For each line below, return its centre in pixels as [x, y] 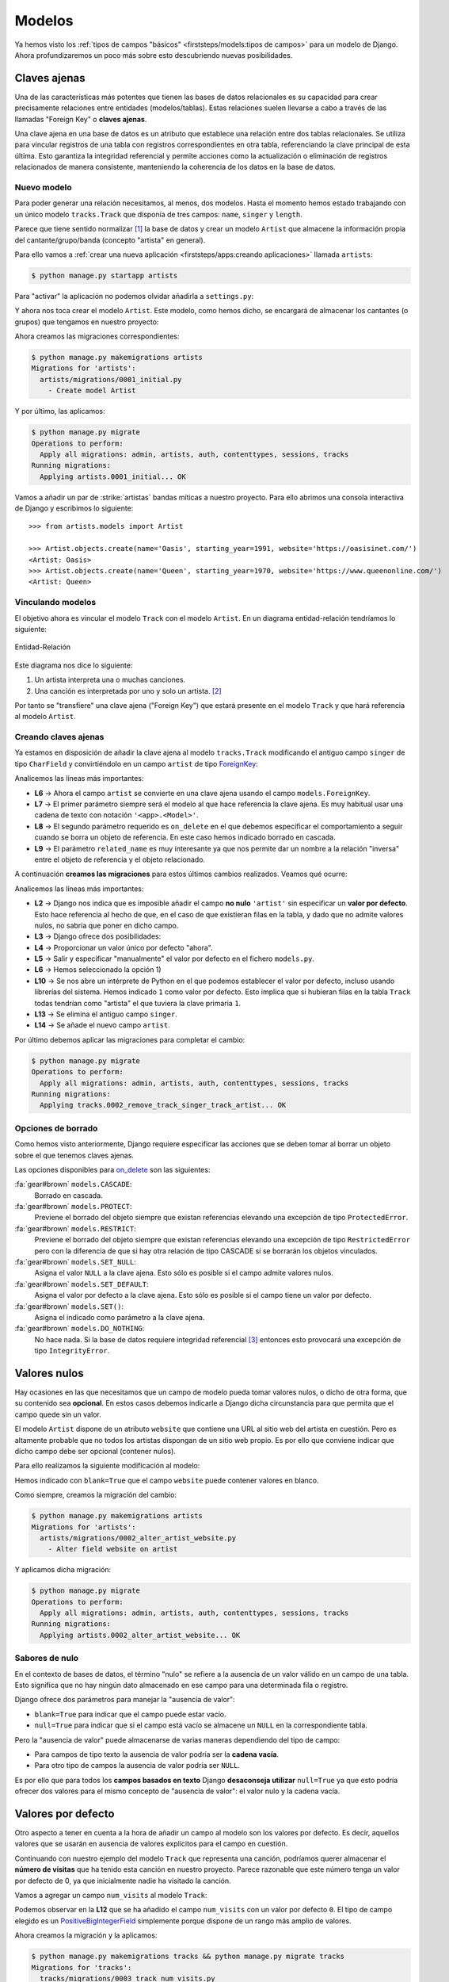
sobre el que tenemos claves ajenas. [74, 1155]
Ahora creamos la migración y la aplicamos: [86, 1935]
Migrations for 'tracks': [82, 1967]
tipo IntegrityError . [72, 1351]
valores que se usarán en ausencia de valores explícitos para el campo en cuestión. [151, 1844]
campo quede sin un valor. [58, 1414]
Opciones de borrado [56, 1128]
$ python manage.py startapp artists [105, 275]
